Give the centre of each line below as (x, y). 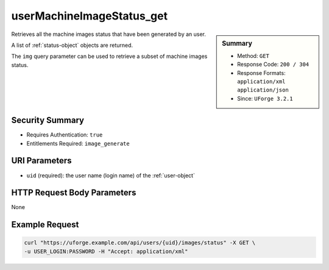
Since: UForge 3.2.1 (265, 98)
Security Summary (48, 120)
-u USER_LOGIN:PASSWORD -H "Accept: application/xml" (106, 251)
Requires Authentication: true (65, 135)
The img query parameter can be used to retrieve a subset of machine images (109, 56)
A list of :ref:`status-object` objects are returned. (72, 45)
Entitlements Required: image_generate (78, 143)
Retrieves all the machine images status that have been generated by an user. (109, 34)
